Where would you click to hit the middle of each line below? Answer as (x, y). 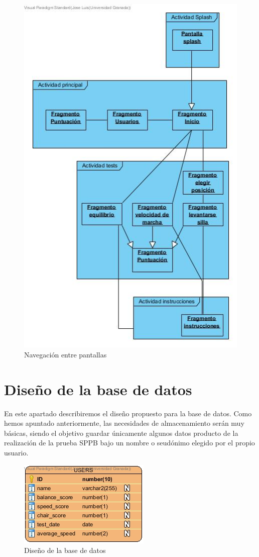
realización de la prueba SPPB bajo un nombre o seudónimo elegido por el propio (129, 443)
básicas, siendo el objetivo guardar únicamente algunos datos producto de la (121, 433)
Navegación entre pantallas (66, 354)
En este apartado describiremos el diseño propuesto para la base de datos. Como (128, 413)
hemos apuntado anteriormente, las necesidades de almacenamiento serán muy (124, 423)
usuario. (16, 453)
